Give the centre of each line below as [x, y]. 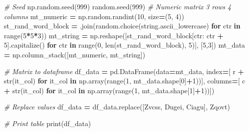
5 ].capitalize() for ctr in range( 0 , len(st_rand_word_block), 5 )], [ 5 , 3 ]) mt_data [124, 45]
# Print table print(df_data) [48, 123]
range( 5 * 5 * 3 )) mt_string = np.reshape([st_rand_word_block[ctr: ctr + [114, 35]
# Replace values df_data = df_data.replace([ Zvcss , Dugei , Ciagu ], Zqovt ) [117, 107]
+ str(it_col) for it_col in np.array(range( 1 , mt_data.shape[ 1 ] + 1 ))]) [109, 90]
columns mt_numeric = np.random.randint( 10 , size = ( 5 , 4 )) [94, 16]
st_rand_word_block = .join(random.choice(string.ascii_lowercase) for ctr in [122, 26]
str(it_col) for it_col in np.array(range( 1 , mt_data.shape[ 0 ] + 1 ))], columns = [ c [125, 81]
